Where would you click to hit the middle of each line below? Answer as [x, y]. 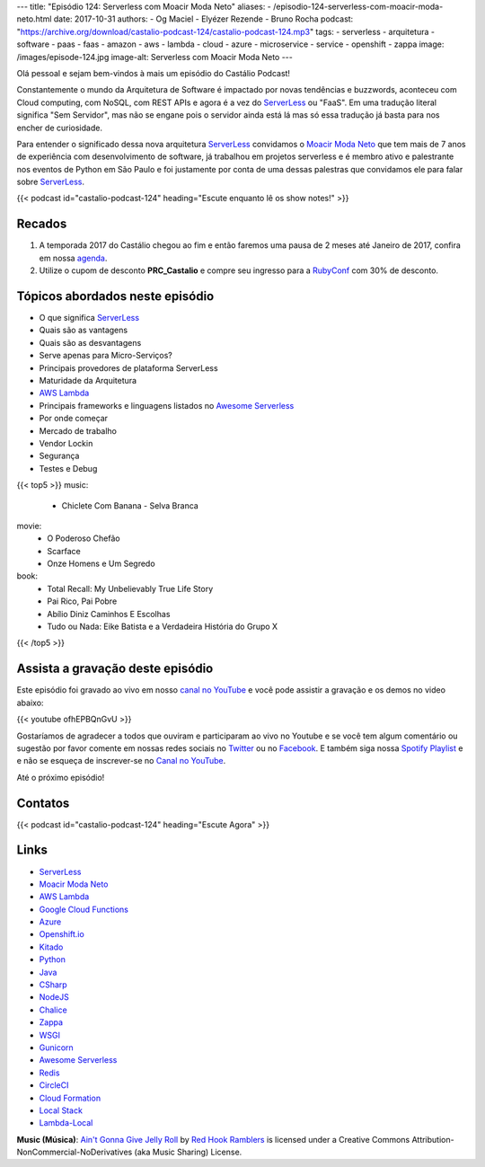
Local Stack [61, 1110]
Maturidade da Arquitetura [88, 381]
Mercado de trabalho [78, 430]
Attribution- [433, 1139]
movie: [29, 526]
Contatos [43, 803]
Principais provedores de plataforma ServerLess [129, 367]
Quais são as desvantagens [90, 342]
